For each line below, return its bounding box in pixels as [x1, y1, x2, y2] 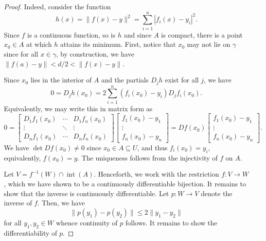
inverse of [4, 198, 32, 208]
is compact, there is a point [161, 29, 243, 40]
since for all [4, 48, 38, 59]
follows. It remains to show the [125, 217, 217, 227]
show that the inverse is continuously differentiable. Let [4, 188, 169, 198]
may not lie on [187, 39, 231, 49]
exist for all [165, 75, 199, 85]
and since [124, 29, 152, 40]
